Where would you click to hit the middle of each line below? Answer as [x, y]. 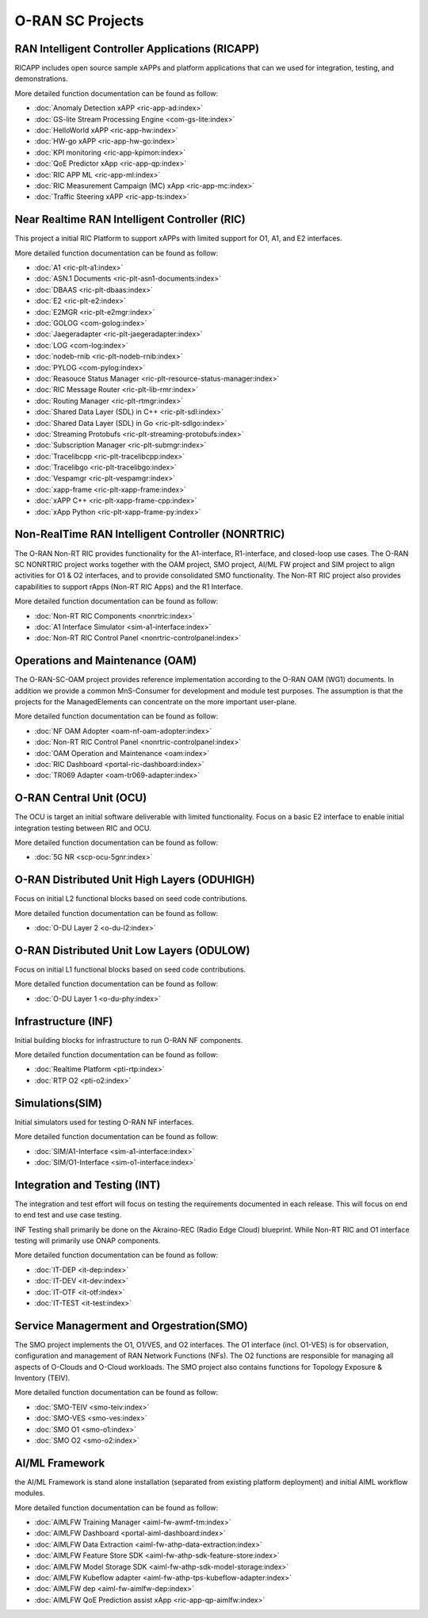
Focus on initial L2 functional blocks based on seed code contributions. [131, 899]
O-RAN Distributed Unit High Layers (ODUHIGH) [135, 880]
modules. [30, 1493]
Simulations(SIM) [59, 1103]
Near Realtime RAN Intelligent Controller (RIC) [130, 219]
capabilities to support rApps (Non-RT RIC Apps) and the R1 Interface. [129, 586]
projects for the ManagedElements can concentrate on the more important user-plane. [156, 701]
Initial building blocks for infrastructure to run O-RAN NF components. [129, 1040]
